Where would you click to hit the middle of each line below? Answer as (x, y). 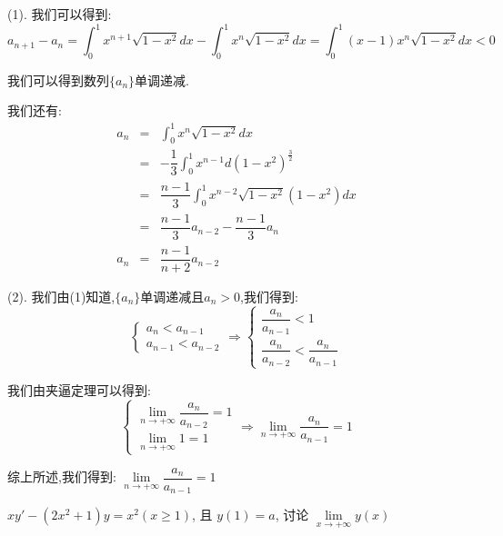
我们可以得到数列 (58, 79)
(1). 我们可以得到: (60, 14)
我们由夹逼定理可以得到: (79, 389)
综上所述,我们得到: (62, 476)
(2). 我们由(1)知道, (61, 296)
